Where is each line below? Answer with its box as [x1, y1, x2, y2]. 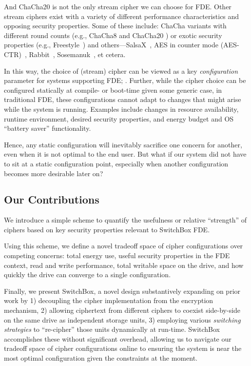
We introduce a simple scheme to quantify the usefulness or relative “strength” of [4, 215, 247, 225]
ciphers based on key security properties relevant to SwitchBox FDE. [4, 224, 210, 234]
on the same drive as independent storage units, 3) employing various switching [4, 314, 241, 325]
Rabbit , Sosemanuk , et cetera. [29, 49, 126, 59]
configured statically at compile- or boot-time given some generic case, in [4, 84, 222, 95]
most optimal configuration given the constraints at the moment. [4, 353, 197, 363]
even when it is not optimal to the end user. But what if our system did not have [4, 149, 247, 159]
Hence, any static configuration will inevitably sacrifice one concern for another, [4, 139, 242, 149]
